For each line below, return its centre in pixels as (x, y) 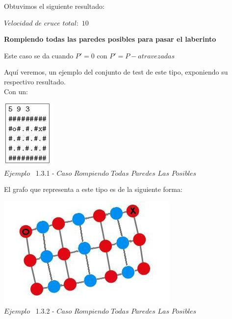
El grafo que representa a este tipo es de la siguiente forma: (93, 189)
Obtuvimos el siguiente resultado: (54, 6)
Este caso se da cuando (39, 55)
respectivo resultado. (35, 81)
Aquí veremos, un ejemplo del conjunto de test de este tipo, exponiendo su (116, 72)
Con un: (16, 91)
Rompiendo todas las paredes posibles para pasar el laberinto (110, 39)
